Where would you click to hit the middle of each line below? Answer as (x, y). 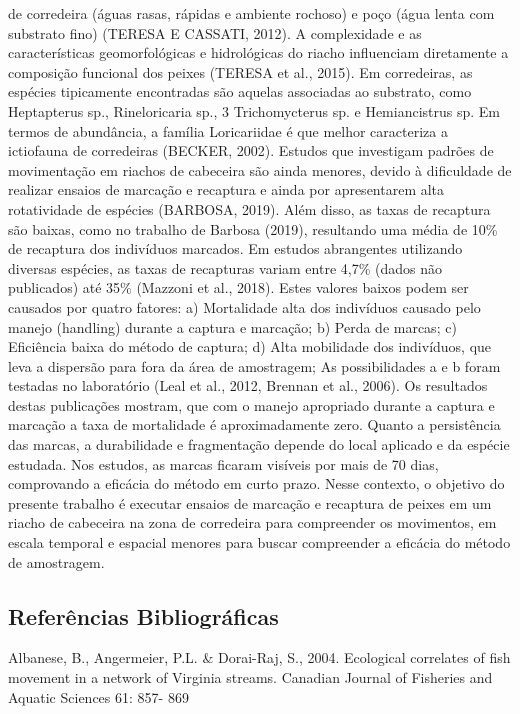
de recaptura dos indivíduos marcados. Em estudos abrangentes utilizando (235, 248)
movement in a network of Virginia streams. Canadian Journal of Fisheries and (250, 677)
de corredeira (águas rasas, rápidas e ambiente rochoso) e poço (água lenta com (251, 13)
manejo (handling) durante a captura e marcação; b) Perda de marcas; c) (232, 326)
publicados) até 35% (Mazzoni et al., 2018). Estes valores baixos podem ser (238, 287)
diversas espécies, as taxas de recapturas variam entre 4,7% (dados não (225, 267)
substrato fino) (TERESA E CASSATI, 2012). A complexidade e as (215, 32)
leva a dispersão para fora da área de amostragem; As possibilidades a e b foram (254, 365)
